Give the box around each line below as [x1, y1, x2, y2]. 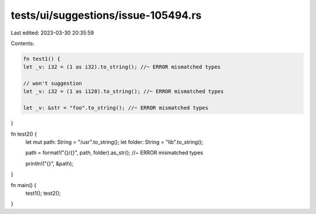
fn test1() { [23, 56, 61, 62]
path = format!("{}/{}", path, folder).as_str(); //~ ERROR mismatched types [25, 149, 203, 156]
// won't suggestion [23, 80, 82, 87]
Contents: [11, 40, 35, 47]
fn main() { [11, 181, 37, 188]
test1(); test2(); [25, 189, 61, 196]
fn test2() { [11, 130, 37, 137]
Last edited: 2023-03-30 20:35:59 [11, 29, 94, 36]
